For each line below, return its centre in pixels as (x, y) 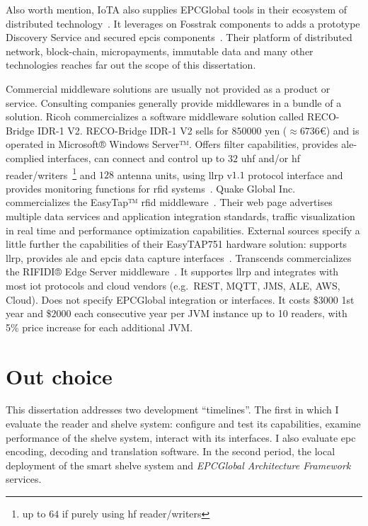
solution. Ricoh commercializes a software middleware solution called (155, 116)
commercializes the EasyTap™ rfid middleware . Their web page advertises (169, 202)
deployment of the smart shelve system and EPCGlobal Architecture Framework (178, 465)
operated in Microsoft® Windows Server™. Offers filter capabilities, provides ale (180, 144)
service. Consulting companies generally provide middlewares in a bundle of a (174, 102)
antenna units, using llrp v (174, 175)
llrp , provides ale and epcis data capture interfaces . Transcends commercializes (179, 257)
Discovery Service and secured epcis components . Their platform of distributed (179, 37)
